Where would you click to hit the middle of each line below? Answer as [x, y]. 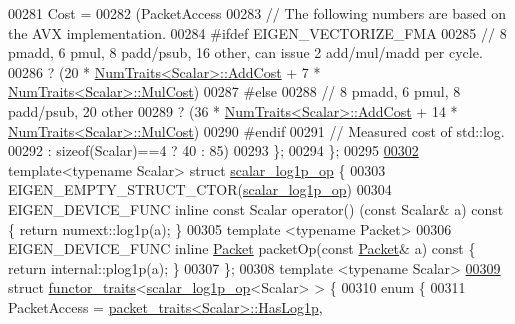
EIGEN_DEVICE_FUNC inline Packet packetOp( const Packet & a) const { [242, 248]
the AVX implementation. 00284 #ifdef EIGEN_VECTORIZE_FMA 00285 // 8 [257, 32]
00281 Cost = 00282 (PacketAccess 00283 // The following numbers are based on [257, 13]
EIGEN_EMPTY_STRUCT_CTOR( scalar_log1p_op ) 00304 [200, 189]
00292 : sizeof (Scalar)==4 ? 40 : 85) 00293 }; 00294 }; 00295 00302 [213, 150]
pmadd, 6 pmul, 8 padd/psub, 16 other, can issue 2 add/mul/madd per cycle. [245, 52]
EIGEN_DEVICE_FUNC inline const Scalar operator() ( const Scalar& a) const [256, 208]
